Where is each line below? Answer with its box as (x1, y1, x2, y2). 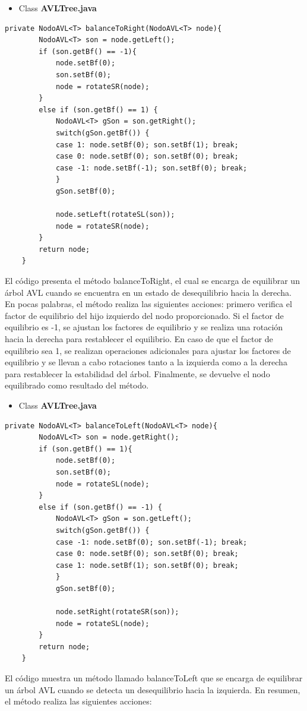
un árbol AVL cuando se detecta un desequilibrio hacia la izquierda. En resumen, (5, 683, 300, 696)
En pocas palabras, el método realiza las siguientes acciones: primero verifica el (5, 298, 292, 310)
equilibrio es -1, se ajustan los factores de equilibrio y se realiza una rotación (5, 321, 283, 333)
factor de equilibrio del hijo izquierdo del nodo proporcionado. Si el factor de (5, 309, 284, 321)
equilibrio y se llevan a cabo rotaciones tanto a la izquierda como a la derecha (5, 356, 287, 368)
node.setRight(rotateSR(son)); (55, 608, 179, 617)
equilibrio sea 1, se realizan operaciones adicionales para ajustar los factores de (5, 344, 291, 356)
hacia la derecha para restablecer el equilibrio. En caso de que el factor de (5, 333, 273, 345)
